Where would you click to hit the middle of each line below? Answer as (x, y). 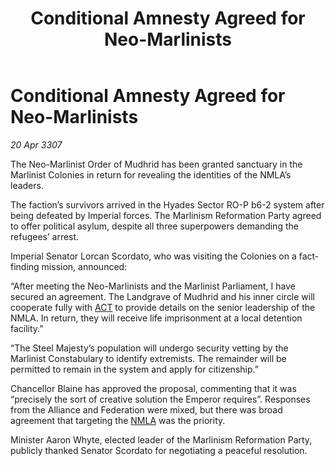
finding (25, 266)
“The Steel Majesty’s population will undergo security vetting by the (149, 348)
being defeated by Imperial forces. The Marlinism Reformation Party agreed (166, 215)
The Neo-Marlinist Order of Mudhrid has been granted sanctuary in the (156, 164)
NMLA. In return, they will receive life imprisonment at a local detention (156, 318)
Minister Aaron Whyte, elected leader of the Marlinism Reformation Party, (161, 439)
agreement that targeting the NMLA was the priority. (118, 420)
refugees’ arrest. (45, 236)
